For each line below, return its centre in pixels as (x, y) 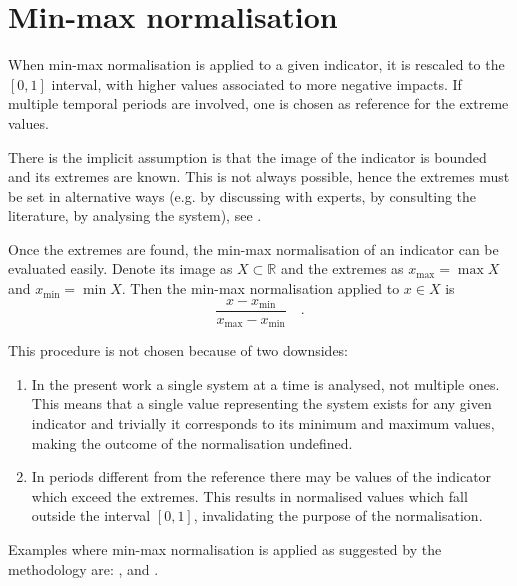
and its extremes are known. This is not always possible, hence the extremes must (259, 176)
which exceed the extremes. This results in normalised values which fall (249, 495)
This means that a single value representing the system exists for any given (261, 403)
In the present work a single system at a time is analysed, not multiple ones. (265, 383)
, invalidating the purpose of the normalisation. (338, 515)
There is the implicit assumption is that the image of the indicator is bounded (247, 156)
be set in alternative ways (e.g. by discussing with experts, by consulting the (242, 195)
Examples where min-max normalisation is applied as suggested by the (225, 548)
